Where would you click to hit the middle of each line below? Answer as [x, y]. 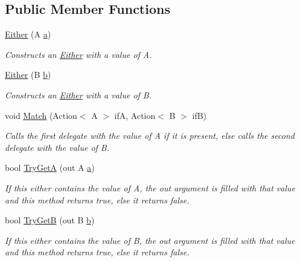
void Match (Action [41, 115]
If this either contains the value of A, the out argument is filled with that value [150, 187]
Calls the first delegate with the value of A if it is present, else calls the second [150, 136]
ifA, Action [135, 115]
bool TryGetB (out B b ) [50, 220]
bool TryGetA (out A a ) [50, 168]
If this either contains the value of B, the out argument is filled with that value [150, 240]
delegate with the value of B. [57, 147]
